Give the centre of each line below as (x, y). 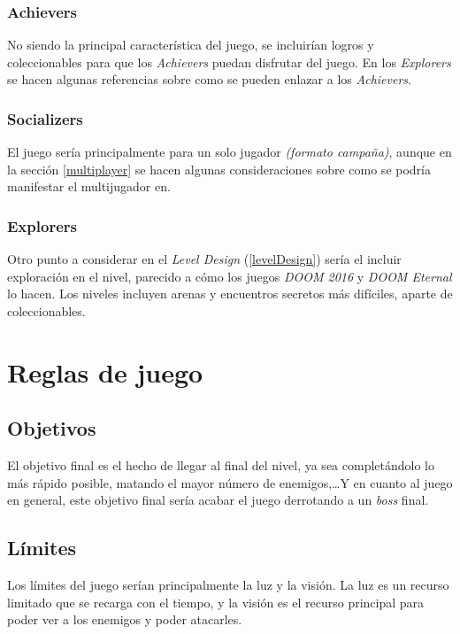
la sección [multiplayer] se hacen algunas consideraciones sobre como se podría (219, 169)
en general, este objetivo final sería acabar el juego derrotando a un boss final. (218, 500)
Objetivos (52, 428)
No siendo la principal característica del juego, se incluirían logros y (191, 45)
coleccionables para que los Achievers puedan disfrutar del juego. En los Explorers (229, 62)
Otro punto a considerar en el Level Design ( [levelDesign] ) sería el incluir (204, 259)
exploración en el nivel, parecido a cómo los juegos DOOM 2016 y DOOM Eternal (230, 276)
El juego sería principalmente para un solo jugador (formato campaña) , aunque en (230, 152)
